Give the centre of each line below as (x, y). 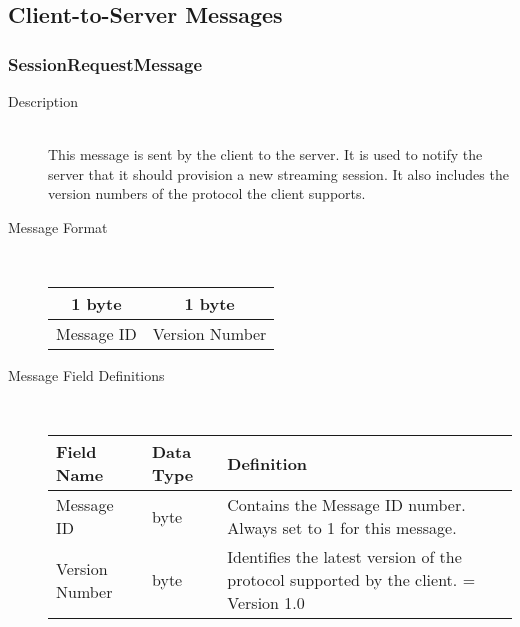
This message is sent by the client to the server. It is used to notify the (265, 154)
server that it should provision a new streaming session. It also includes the (278, 173)
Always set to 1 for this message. (342, 528)
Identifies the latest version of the (344, 557)
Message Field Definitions (86, 375)
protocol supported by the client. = (351, 580)
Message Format (58, 226)
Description (43, 101)
